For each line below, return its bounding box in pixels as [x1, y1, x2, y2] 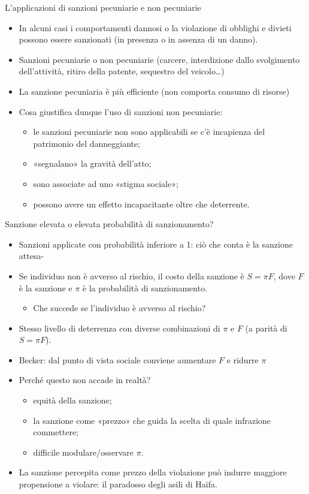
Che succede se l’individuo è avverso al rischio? [33, 302, 206, 314]
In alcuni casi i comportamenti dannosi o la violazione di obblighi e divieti [19, 21, 292, 34]
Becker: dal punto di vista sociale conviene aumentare [19, 353, 216, 366]
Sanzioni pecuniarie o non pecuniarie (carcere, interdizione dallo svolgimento [19, 53, 300, 65]
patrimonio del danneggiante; [33, 137, 141, 149]
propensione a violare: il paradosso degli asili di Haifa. [19, 478, 217, 490]
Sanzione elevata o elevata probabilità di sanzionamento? [5, 218, 214, 230]
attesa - [19, 249, 44, 262]
